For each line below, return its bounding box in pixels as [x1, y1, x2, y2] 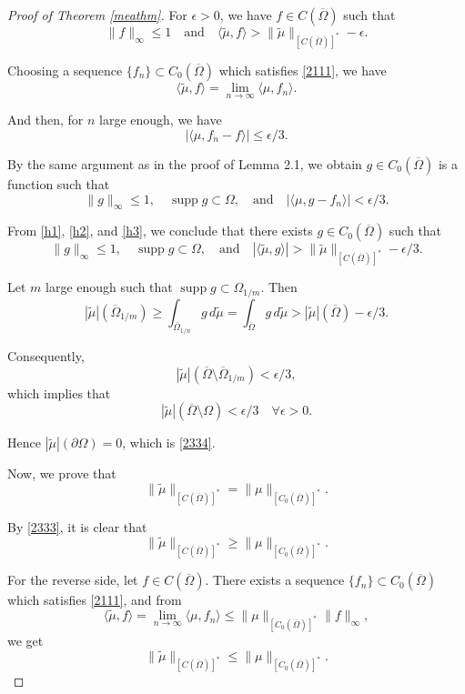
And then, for [7, 110, 84, 129]
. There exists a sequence [205, 570, 345, 589]
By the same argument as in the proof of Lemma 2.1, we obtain [7, 155, 362, 173]
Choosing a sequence [7, 60, 123, 79]
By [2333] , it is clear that [7, 517, 147, 536]
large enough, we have [99, 110, 222, 129]
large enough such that [45, 277, 173, 297]
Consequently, [7, 347, 85, 366]
